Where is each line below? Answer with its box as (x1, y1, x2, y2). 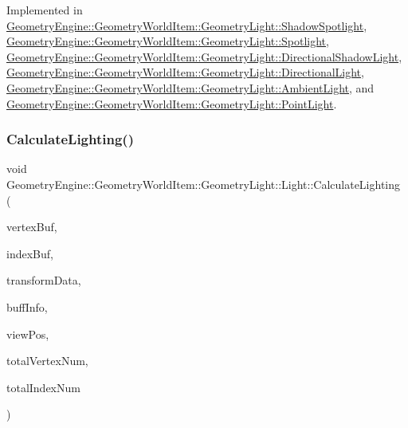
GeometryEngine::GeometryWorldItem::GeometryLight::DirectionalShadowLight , (6, 48, 402, 65)
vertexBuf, (6, 218, 57, 235)
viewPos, (6, 325, 49, 342)
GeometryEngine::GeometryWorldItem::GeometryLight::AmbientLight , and (6, 79, 375, 96)
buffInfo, (6, 298, 48, 315)
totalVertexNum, (6, 352, 88, 369)
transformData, (6, 272, 81, 289)
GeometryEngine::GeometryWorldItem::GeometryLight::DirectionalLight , (6, 64, 364, 80)
